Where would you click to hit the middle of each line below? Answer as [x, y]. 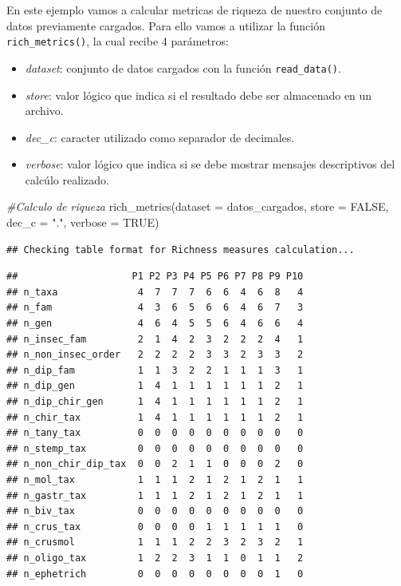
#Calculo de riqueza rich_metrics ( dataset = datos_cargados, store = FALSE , [198, 206]
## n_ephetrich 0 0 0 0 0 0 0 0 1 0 [155, 574]
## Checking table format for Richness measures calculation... [181, 249]
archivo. [44, 111]
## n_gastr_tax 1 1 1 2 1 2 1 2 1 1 [155, 495]
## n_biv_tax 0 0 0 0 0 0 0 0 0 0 [155, 511]
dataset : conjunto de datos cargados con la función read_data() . [183, 67]
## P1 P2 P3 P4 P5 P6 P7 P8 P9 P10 [155, 277]
